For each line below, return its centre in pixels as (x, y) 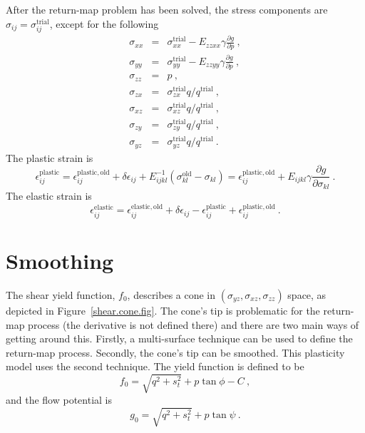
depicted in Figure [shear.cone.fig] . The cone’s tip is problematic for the (163, 310)
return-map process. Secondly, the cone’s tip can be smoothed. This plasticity (175, 352)
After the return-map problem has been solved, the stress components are (167, 9)
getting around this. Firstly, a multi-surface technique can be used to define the (179, 338)
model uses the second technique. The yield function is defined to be (155, 366)
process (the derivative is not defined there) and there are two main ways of (194, 324)
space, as (307, 294)
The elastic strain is (49, 195)
